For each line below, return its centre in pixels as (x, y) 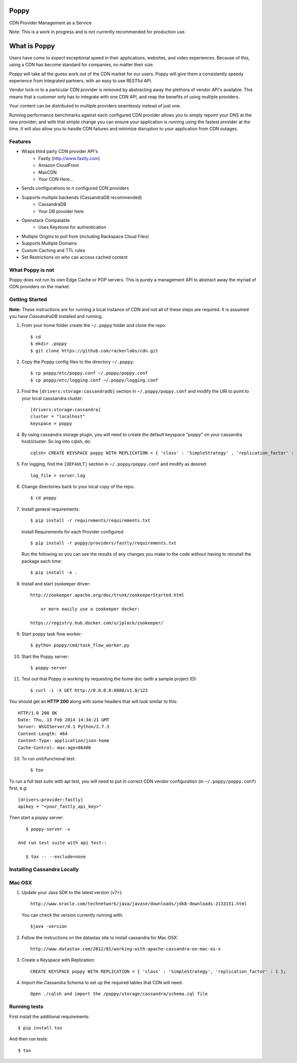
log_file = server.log (58, 475)
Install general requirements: (51, 509)
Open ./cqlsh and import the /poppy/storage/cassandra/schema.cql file (119, 994)
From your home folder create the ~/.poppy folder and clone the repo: (94, 325)
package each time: (42, 561)
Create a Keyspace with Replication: (58, 960)
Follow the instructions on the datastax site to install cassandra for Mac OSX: (100, 937)
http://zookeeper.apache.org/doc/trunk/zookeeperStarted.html (107, 595)
